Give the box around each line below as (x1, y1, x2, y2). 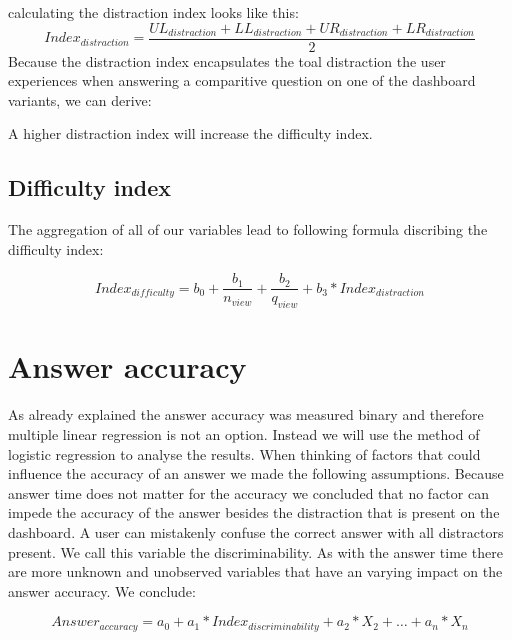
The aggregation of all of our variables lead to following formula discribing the (8, 219, 488, 240)
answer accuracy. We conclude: (8, 580, 196, 601)
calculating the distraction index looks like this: (8, 2, 299, 22)
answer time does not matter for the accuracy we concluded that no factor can (8, 482, 489, 503)
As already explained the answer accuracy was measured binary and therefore (8, 404, 484, 425)
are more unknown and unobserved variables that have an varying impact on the (8, 561, 503, 582)
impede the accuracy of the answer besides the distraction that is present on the (8, 502, 500, 523)
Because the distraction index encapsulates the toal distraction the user (8, 50, 446, 71)
